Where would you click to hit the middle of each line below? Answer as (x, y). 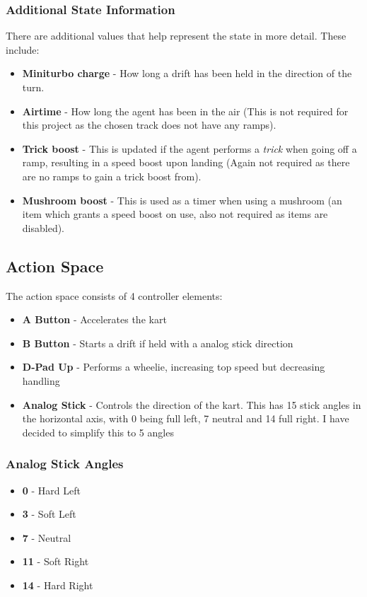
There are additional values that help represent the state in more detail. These (176, 36)
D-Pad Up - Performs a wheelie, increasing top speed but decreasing (174, 367)
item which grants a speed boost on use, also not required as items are (175, 214)
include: (23, 49)
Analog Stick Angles (65, 464)
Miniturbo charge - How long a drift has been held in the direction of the (187, 73)
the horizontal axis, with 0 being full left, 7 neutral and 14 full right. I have (186, 418)
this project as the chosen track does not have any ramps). (149, 125)
